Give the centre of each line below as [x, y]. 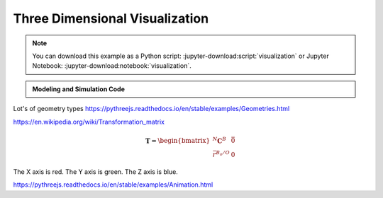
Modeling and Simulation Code [79, 89]
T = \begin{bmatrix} [178, 141]
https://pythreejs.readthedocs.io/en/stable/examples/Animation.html [113, 185]
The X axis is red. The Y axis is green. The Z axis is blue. [96, 171]
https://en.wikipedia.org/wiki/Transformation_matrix [89, 122]
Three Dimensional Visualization [111, 18]
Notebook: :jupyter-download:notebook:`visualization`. [112, 66]
